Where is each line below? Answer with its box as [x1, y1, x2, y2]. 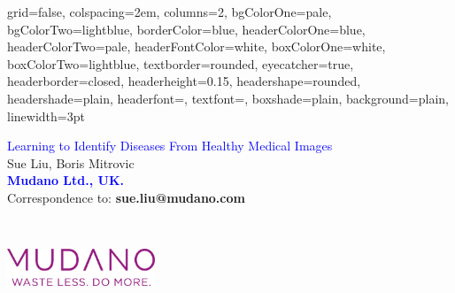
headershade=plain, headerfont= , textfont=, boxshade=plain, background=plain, [7, 89, 449, 107]
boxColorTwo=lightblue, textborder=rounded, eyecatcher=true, [7, 54, 354, 73]
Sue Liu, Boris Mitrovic [7, 153, 135, 172]
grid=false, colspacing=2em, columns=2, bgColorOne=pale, [7, 3, 332, 20]
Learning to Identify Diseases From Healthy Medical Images [7, 136, 333, 155]
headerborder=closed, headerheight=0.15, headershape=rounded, [7, 72, 361, 90]
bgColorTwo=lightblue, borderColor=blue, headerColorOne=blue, [7, 19, 366, 38]
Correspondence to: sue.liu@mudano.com [7, 188, 245, 206]
